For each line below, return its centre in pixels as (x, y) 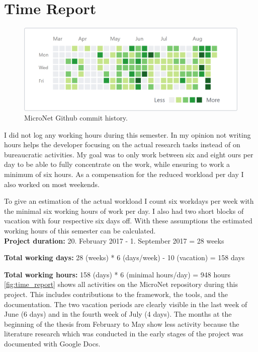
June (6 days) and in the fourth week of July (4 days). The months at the (118, 314)
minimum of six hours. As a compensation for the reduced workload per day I (124, 174)
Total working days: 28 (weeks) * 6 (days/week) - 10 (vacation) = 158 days (124, 257)
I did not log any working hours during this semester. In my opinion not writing (127, 134)
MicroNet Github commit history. (76, 118)
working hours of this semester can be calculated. (80, 231)
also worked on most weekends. (52, 184)
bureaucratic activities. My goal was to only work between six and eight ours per (129, 154)
